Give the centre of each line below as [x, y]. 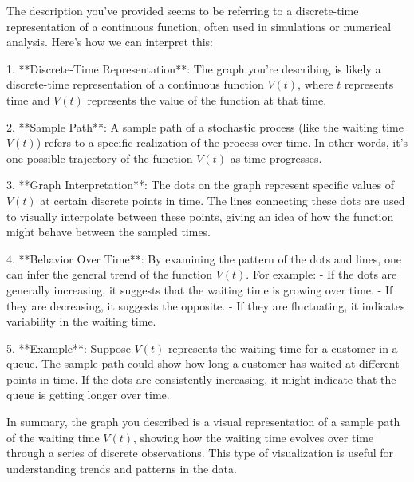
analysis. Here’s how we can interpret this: [110, 42]
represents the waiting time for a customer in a [283, 348]
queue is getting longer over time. [88, 395]
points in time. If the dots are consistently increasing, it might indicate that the [201, 379]
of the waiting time [53, 437]
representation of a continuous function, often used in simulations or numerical [199, 26]
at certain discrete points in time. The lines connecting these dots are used [223, 200]
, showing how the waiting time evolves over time [254, 437]
